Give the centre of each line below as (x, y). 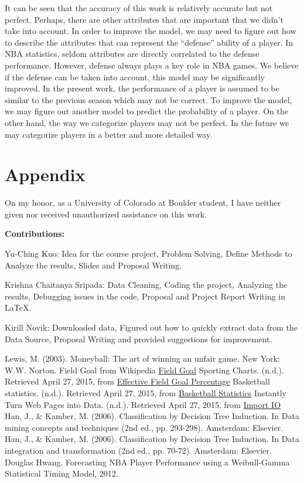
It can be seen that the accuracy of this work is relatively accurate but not (139, 8)
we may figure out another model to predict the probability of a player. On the (146, 111)
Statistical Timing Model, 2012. (62, 473)
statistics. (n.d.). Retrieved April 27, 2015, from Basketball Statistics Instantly (146, 392)
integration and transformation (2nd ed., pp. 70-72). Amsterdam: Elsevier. (138, 450)
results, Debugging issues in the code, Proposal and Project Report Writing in (145, 296)
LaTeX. (18, 307)
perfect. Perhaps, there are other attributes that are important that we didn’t (144, 19)
